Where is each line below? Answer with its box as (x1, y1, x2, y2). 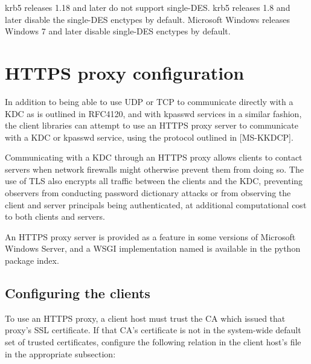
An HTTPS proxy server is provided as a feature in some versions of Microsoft (5, 230, 296, 243)
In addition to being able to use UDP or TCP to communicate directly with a (5, 95, 293, 107)
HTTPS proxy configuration (5, 60, 245, 85)
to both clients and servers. (5, 210, 105, 223)
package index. (5, 254, 59, 267)
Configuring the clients (5, 284, 150, 302)
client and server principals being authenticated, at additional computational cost (5, 198, 307, 211)
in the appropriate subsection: (5, 347, 116, 360)
